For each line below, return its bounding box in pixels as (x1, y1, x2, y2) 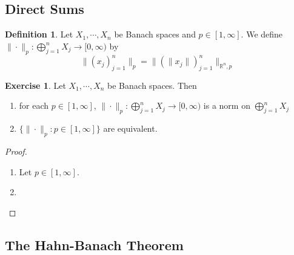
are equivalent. (103, 122, 158, 135)
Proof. (5, 145, 27, 158)
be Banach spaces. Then (107, 79, 197, 91)
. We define (241, 28, 283, 40)
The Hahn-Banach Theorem (5, 235, 184, 254)
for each (19, 99, 49, 112)
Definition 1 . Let (5, 28, 73, 40)
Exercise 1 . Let (5, 79, 66, 91)
